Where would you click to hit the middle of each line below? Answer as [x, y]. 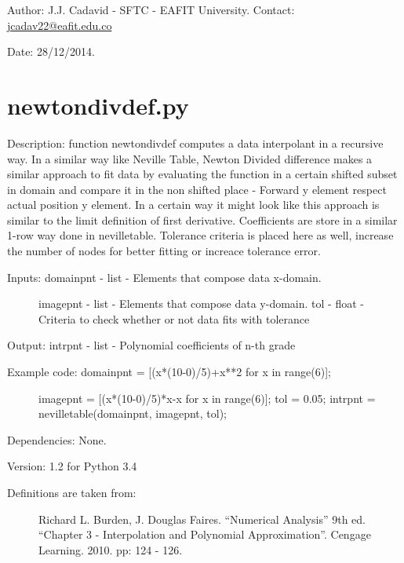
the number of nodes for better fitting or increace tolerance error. [164, 251]
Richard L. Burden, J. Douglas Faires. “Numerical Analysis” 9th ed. [202, 519]
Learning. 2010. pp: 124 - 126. [111, 549]
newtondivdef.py [98, 105]
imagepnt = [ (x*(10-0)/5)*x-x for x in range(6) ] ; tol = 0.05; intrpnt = [207, 398]
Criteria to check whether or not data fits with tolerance [174, 318]
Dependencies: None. [57, 439]
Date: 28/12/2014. [51, 51]
